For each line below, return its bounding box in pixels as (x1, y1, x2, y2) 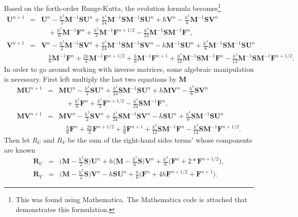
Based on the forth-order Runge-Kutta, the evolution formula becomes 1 (4, 1, 221, 13)
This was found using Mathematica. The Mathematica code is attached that (15, 194, 247, 204)
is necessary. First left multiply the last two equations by (4, 73, 177, 84)
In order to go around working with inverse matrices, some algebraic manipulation (4, 64, 254, 74)
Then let (4, 134, 30, 145)
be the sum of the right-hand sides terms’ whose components (67, 134, 252, 145)
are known (4, 144, 36, 155)
